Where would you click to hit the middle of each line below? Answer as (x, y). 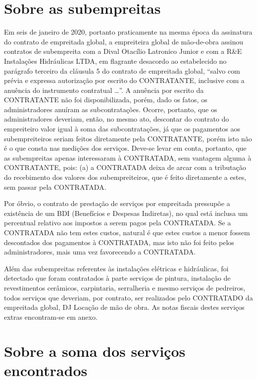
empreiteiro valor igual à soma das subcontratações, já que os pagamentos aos (122, 129)
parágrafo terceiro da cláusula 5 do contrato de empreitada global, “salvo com (122, 70)
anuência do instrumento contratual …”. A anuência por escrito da (104, 90)
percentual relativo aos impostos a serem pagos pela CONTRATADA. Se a (118, 223)
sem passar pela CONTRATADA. (55, 187)
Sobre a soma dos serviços (95, 351)
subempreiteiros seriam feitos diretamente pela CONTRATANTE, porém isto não (128, 138)
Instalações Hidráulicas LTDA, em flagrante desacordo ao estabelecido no (115, 61)
